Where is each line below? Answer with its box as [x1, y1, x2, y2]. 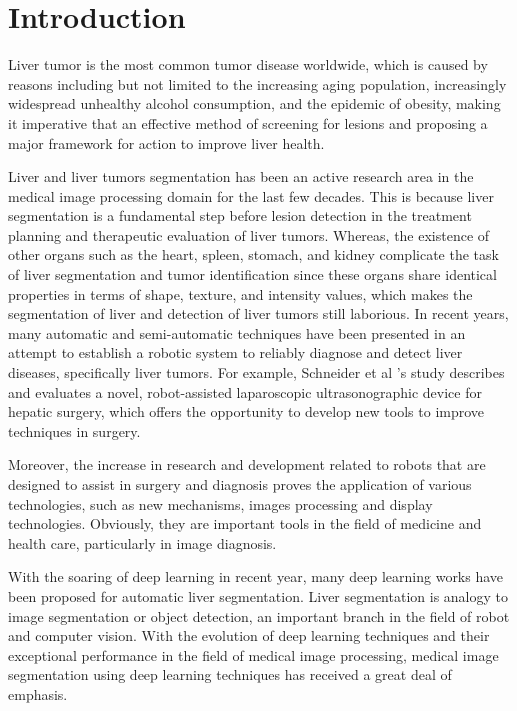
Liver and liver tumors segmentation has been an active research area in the [8, 166, 474, 187]
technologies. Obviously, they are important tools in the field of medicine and [8, 513, 482, 534]
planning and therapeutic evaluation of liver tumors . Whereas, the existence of [8, 224, 490, 245]
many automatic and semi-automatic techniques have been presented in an [8, 322, 466, 343]
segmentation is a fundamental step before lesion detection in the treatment [8, 205, 472, 226]
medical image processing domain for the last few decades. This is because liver [8, 185, 494, 206]
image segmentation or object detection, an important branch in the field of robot [8, 605, 510, 626]
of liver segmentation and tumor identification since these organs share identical [8, 264, 497, 285]
